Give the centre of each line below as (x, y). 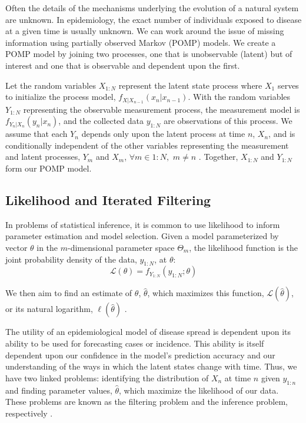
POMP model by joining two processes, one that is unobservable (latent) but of (149, 54)
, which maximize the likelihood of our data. (199, 390)
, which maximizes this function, (206, 293)
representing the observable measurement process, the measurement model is (162, 109)
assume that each (36, 134)
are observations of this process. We (228, 121)
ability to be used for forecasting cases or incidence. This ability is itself (135, 343)
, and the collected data (101, 121)
